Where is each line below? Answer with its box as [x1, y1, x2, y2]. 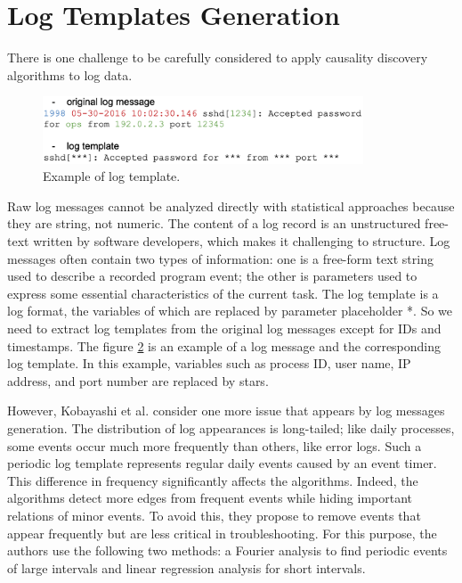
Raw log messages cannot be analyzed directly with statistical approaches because [7, 196, 455, 215]
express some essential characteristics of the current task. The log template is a [7, 283, 439, 302]
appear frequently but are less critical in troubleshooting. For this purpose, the [7, 523, 437, 542]
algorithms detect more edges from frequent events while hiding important [7, 489, 413, 507]
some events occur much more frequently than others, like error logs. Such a [7, 436, 422, 455]
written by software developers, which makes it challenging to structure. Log [33, 232, 450, 250]
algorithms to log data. [7, 65, 133, 84]
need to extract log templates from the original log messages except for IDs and [7, 318, 442, 337]
